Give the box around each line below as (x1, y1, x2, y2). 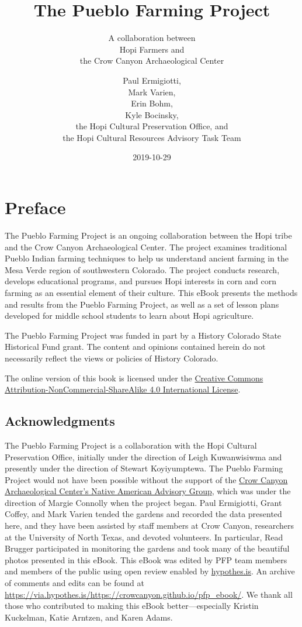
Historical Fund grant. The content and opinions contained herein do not (5, 340, 266, 353)
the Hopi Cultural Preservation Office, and (75, 120, 228, 132)
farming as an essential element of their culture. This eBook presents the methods (5, 286, 298, 298)
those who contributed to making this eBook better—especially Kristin (5, 600, 259, 612)
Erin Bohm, (131, 97, 173, 109)
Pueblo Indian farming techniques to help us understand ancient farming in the (5, 252, 289, 264)
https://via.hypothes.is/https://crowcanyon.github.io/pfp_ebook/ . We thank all (5, 588, 293, 600)
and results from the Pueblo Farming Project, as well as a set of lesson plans (5, 298, 279, 310)
